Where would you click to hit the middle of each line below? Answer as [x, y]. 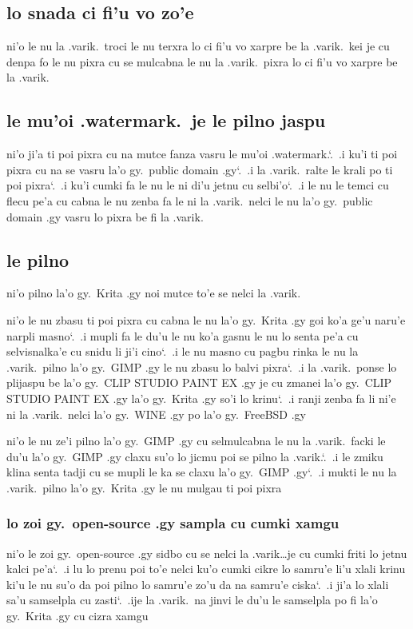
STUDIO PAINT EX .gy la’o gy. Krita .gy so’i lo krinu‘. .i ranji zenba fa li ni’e [201, 398]
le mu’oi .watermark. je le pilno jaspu [166, 120]
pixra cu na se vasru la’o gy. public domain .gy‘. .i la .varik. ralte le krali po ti [200, 169]
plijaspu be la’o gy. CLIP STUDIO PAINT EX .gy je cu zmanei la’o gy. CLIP [199, 382]
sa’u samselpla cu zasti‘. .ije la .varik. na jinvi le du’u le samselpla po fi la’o [192, 600]
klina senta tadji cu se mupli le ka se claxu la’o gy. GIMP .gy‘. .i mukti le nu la [202, 472]
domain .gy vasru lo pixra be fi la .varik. [105, 216]
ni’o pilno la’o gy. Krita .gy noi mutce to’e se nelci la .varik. [154, 293]
